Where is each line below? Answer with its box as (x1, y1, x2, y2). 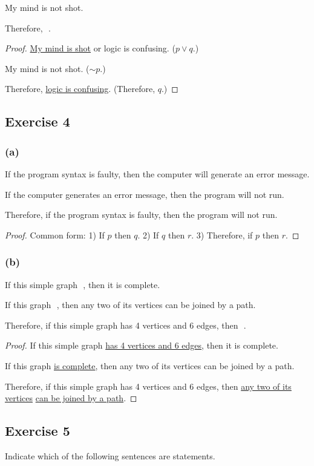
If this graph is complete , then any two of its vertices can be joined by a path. (5, 359, 295, 372)
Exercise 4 (5, 112, 70, 131)
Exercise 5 (5, 421, 70, 440)
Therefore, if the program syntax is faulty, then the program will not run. (5, 208, 278, 221)
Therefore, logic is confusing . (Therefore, (5, 82, 155, 95)
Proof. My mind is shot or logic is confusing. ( (5, 42, 175, 54)
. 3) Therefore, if (191, 228, 253, 241)
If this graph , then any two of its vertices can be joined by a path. (5, 298, 256, 311)
